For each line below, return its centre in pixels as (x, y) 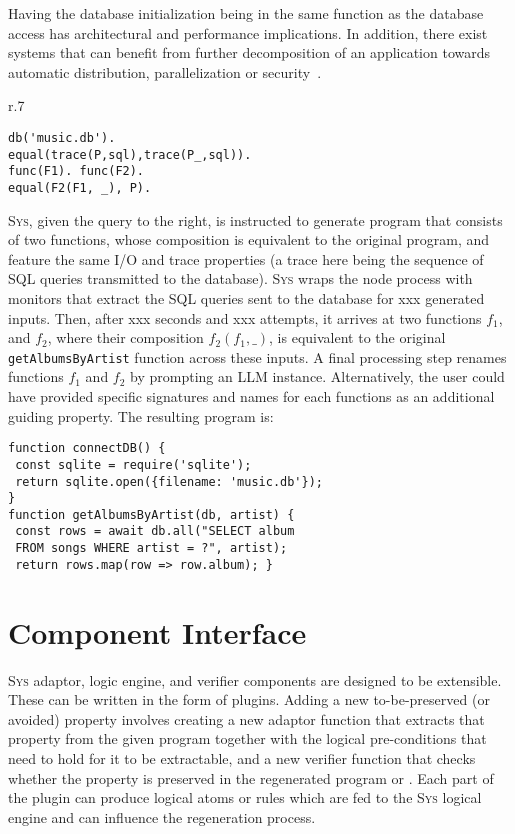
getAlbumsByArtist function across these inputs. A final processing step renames (257, 356)
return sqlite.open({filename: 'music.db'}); (169, 481)
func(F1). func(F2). (76, 171)
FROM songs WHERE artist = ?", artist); (151, 548)
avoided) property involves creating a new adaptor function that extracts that (246, 718)
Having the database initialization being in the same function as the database (246, 13)
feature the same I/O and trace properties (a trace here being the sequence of (246, 258)
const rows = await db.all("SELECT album (155, 531)
